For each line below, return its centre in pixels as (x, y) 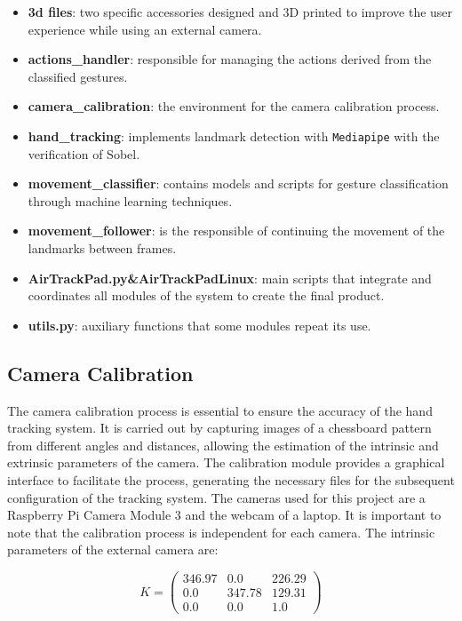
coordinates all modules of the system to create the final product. (206, 295)
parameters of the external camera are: (113, 549)
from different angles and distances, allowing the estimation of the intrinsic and (223, 445)
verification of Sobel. (84, 153)
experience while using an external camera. (145, 29)
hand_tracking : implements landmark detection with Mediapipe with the (234, 135)
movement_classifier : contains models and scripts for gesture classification (238, 183)
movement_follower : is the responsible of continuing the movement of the (236, 231)
